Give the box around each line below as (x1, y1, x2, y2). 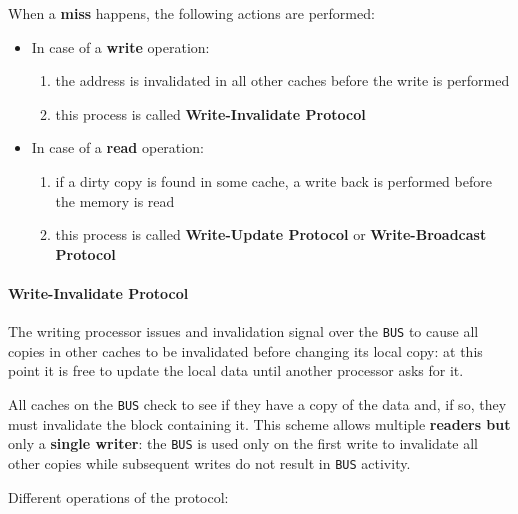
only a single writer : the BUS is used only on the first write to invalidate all (8, 433, 478, 454)
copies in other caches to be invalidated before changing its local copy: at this (8, 340, 483, 361)
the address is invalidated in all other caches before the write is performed (55, 70, 510, 91)
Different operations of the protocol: (8, 486, 229, 507)
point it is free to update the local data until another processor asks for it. (8, 360, 464, 381)
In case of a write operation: (31, 36, 210, 57)
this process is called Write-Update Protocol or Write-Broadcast (55, 224, 487, 245)
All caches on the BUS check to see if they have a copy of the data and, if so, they (8, 393, 507, 414)
